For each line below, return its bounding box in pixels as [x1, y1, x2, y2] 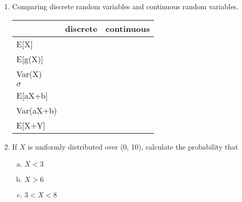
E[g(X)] [16, 52, 44, 65]
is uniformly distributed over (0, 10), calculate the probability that [28, 141, 238, 152]
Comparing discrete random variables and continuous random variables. [12, 1, 239, 11]
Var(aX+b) [16, 104, 57, 116]
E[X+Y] [16, 119, 46, 131]
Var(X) [16, 67, 42, 80]
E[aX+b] [16, 89, 48, 101]
